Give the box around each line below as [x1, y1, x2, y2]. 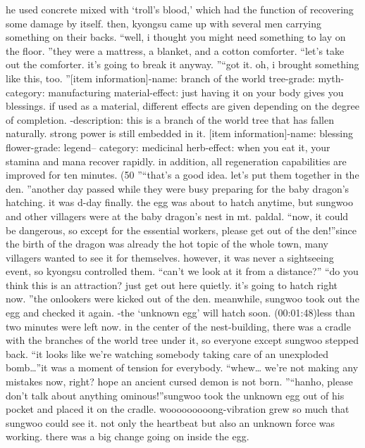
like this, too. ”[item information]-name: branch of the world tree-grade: [6, 70, 315, 85]
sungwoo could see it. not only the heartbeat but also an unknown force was [6, 415, 335, 430]
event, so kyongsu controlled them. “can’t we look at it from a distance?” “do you [6, 264, 359, 279]
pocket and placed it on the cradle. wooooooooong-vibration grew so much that [6, 402, 349, 416]
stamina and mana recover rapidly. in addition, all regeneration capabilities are [6, 153, 347, 168]
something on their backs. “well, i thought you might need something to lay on [6, 30, 346, 44]
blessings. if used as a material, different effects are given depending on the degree [6, 98, 359, 113]
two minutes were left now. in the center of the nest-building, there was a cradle [6, 319, 351, 333]
